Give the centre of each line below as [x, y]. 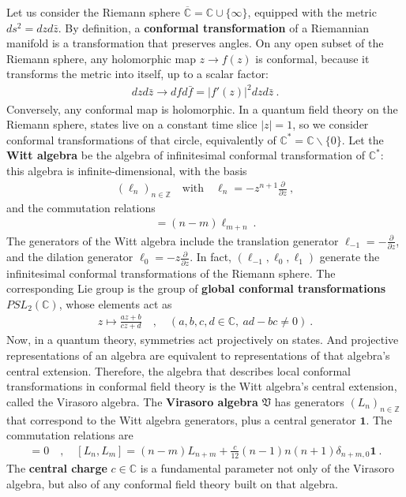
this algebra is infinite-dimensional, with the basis [127, 170]
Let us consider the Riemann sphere [94, 12]
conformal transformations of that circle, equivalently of [141, 139]
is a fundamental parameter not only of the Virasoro [267, 468]
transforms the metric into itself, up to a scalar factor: [137, 74]
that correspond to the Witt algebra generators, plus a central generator [181, 419]
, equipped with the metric [312, 12]
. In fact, [211, 257]
